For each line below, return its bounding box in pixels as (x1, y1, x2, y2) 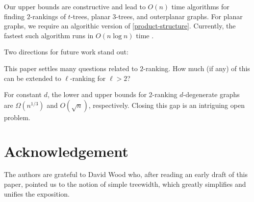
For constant (4, 89, 42, 100)
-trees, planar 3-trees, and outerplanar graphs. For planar (70, 11, 243, 21)
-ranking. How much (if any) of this (143, 63, 250, 73)
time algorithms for (171, 1, 229, 11)
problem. (4, 112, 30, 122)
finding (4, 11, 25, 21)
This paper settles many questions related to (4, 63, 138, 73)
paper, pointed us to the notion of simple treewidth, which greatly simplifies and (4, 179, 246, 189)
